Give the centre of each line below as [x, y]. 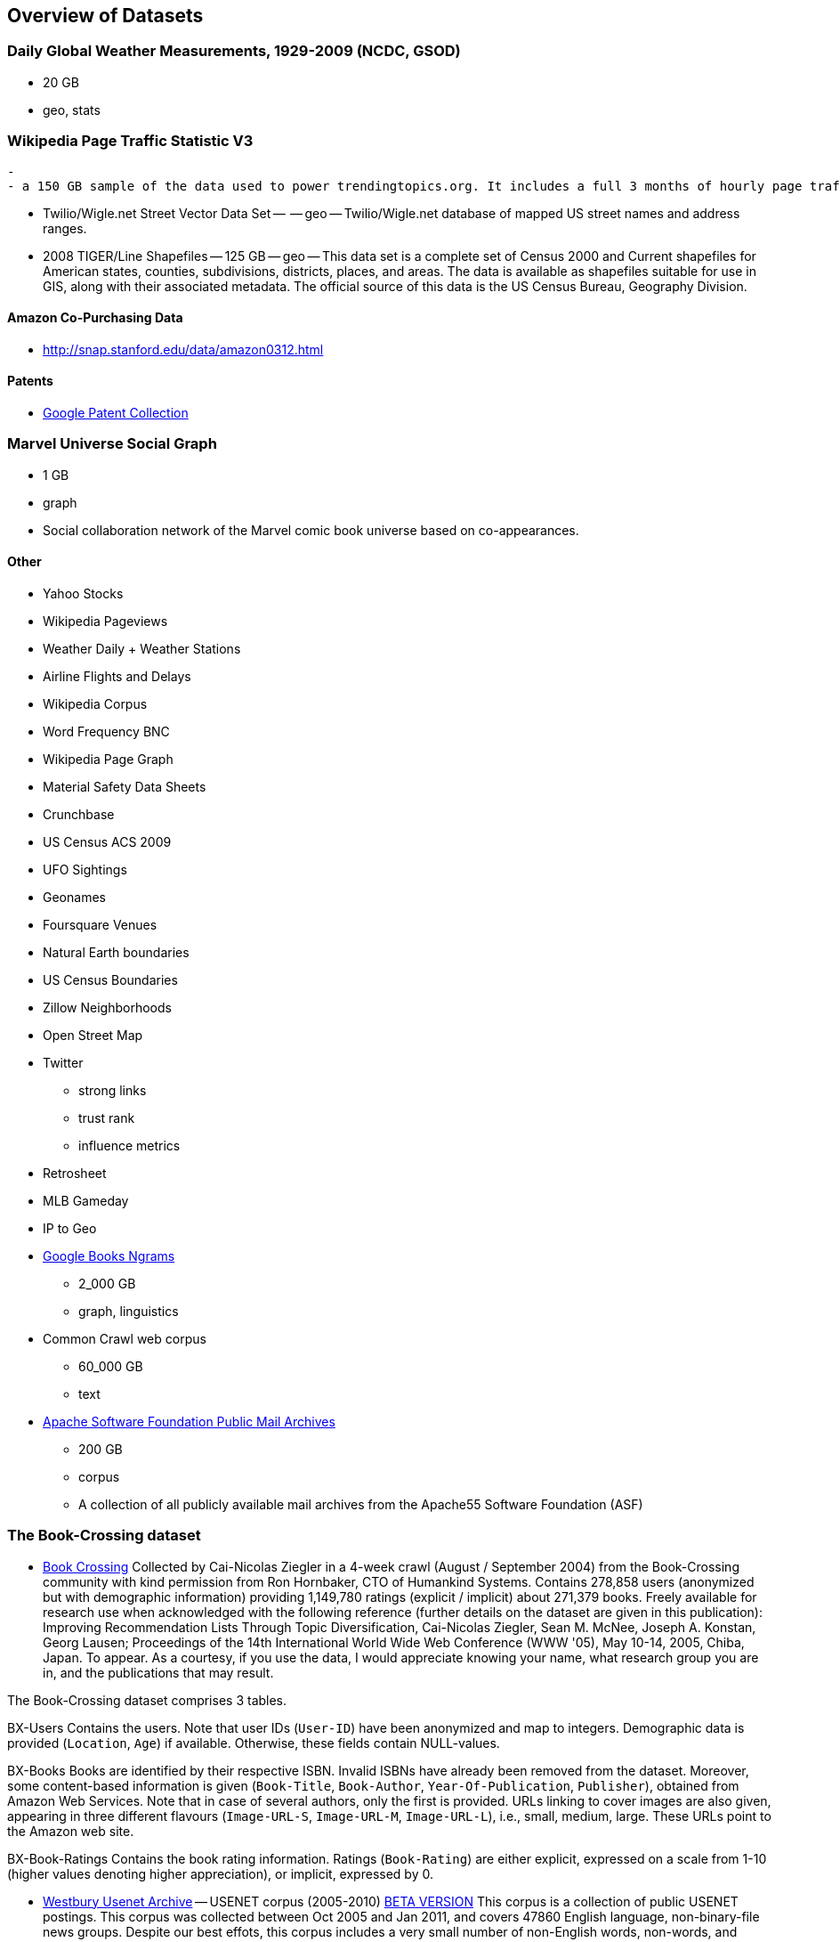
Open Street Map [93, 1035]
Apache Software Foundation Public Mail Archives [189, 1421]
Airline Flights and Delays [117, 676]
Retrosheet [75, 1173]
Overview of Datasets [105, 16]
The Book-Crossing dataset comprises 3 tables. [147, 1700]
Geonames [74, 897]
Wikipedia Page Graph [108, 759]
